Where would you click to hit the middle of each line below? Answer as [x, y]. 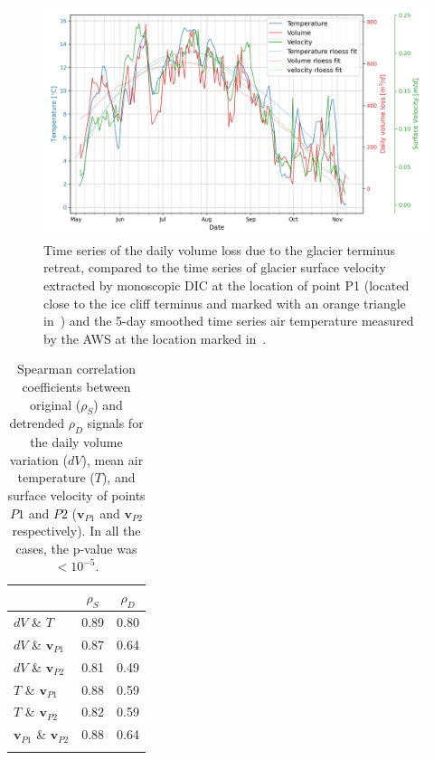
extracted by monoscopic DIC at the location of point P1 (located [226, 285]
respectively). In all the [76, 531]
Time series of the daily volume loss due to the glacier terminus [219, 249]
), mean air [113, 459]
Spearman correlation [76, 369]
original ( [56, 404]
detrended [37, 423]
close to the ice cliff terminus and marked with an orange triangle [225, 303]
